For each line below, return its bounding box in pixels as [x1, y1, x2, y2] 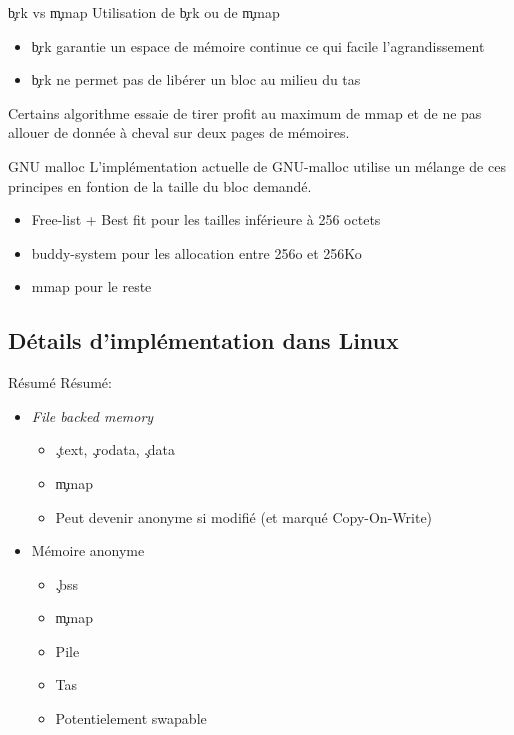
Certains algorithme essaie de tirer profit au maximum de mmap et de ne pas [8, 102, 482, 123]
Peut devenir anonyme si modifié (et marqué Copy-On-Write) [55, 506, 433, 527]
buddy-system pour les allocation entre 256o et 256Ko [31, 242, 362, 263]
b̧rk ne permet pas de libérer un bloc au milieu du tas [31, 69, 361, 90]
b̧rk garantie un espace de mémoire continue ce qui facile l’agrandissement [31, 35, 485, 56]
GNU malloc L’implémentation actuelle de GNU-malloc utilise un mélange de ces [8, 155, 506, 176]
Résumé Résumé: [8, 372, 112, 393]
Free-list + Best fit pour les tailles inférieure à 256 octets [31, 209, 381, 230]
